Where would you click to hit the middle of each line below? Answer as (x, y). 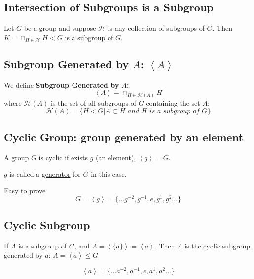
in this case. (109, 174)
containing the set (173, 103)
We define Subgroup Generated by (62, 84)
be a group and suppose (60, 28)
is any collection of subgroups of (156, 28)
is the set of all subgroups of (94, 103)
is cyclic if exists (63, 157)
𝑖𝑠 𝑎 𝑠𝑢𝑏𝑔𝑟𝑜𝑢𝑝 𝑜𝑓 (174, 111)
